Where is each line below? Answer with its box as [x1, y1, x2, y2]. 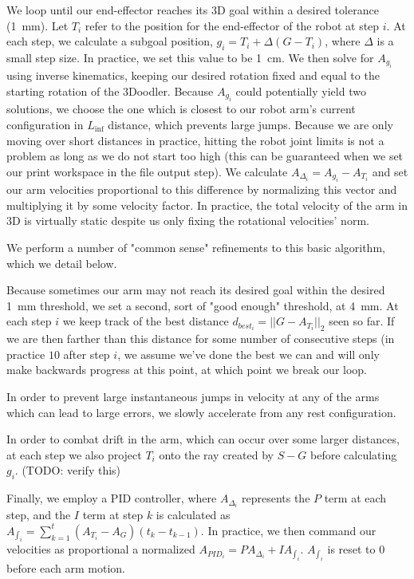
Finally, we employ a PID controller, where [6, 490, 217, 506]
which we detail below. [6, 254, 117, 271]
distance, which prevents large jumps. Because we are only [108, 116, 393, 132]
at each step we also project [6, 446, 142, 463]
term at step [82, 506, 144, 523]
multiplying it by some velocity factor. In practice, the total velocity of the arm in [6, 196, 408, 213]
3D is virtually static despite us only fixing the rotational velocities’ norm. [6, 212, 369, 229]
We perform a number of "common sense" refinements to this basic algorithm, [6, 238, 385, 255]
